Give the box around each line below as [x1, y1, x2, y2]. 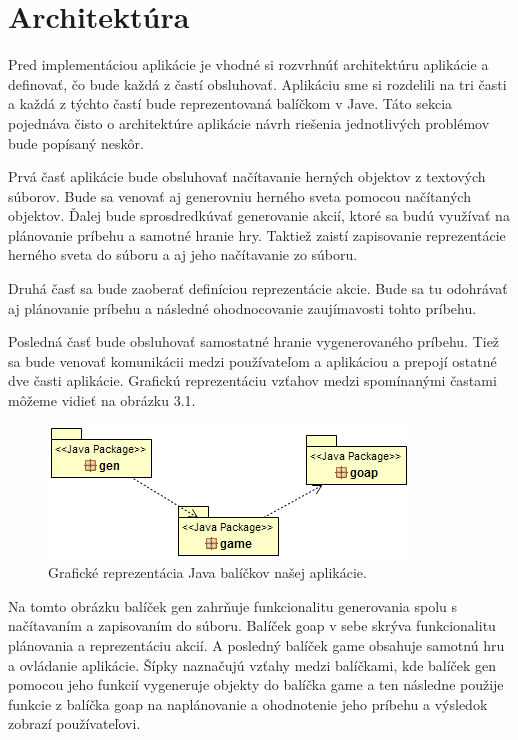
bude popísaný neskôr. [8, 132, 144, 153]
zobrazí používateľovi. [8, 713, 141, 734]
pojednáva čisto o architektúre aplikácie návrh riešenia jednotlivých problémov [8, 112, 490, 133]
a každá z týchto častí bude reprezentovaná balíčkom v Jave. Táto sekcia [8, 93, 453, 114]
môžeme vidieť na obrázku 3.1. [8, 390, 196, 411]
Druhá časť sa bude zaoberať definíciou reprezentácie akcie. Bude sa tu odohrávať [8, 278, 508, 299]
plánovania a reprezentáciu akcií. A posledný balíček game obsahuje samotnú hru [8, 635, 505, 655]
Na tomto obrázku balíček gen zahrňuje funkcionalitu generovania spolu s [8, 595, 458, 616]
